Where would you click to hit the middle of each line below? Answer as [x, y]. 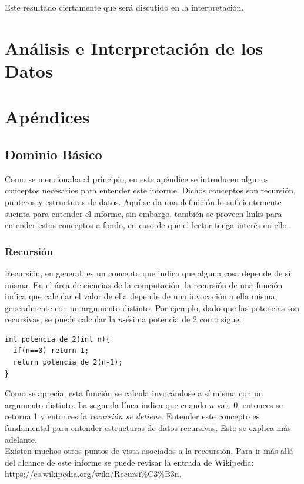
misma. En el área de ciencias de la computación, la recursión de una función [144, 284]
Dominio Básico [54, 154]
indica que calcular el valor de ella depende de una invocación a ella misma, [141, 296]
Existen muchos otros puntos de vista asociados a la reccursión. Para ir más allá [149, 451]
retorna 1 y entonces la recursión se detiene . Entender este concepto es [132, 416]
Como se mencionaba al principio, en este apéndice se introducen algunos [137, 178]
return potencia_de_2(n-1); [68, 363]
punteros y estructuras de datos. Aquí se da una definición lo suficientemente [143, 201]
